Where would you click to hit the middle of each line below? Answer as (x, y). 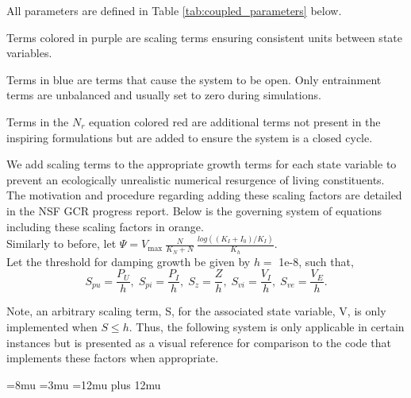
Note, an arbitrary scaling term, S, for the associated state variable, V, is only (196, 311)
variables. (29, 53)
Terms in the (38, 121)
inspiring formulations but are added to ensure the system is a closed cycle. (190, 137)
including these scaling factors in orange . (105, 226)
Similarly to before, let (61, 243)
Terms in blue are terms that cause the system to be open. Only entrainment (194, 79)
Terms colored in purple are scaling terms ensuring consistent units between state (204, 37)
